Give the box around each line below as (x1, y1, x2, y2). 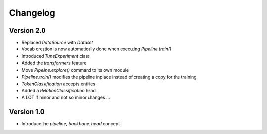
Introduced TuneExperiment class (21, 53, 90, 59)
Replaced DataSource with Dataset (21, 40, 93, 45)
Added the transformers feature (21, 60, 87, 66)
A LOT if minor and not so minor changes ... (21, 94, 111, 101)
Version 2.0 (9, 26, 46, 35)
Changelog (9, 7, 55, 18)
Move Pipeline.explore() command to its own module (21, 67, 129, 73)
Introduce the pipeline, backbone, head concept (21, 121, 120, 127)
